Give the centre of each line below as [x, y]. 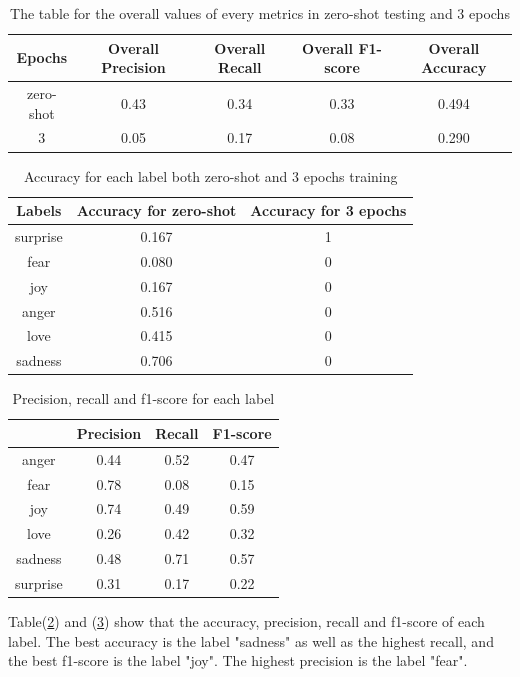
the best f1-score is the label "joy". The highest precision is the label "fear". [238, 660]
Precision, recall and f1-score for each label [143, 398]
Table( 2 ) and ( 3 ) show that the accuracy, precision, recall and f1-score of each [246, 621]
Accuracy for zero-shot [156, 210]
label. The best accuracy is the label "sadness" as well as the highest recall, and [251, 640]
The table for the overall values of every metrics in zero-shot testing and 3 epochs [260, 13]
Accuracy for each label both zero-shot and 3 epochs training [210, 175]
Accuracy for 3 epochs [328, 210]
